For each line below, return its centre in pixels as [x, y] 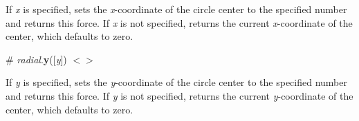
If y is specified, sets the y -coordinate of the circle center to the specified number [177, 82]
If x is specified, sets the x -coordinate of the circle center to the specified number [176, 9]
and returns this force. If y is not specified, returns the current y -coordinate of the [179, 95]
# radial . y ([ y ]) [36, 59]
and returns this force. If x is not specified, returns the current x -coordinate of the [179, 22]
